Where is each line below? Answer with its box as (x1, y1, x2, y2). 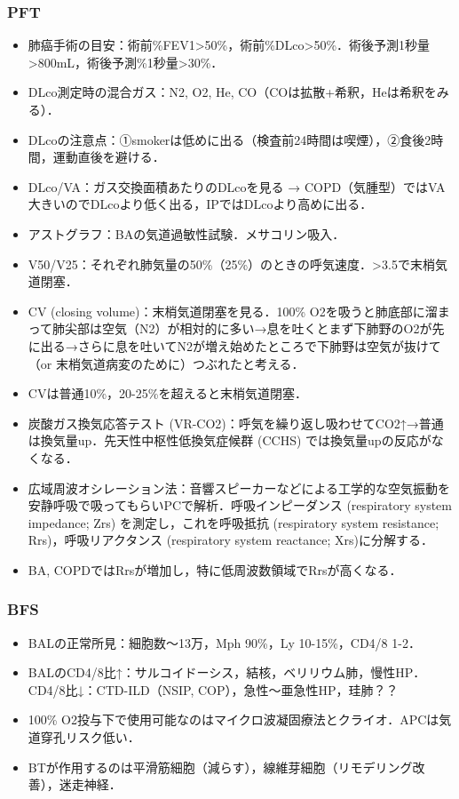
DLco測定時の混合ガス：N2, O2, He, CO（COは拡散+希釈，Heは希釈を (28, 83, 437, 101)
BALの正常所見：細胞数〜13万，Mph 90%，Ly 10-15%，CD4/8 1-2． (28, 633, 421, 651)
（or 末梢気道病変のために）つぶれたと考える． (28, 354, 305, 372)
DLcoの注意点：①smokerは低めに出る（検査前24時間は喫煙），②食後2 (28, 130, 431, 148)
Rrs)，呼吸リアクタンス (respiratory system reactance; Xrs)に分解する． (28, 531, 433, 549)
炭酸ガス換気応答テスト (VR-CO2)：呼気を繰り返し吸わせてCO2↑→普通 (28, 413, 444, 432)
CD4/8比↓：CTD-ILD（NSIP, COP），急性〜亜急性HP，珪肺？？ (28, 680, 399, 699)
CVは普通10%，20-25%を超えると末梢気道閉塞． (28, 384, 307, 403)
